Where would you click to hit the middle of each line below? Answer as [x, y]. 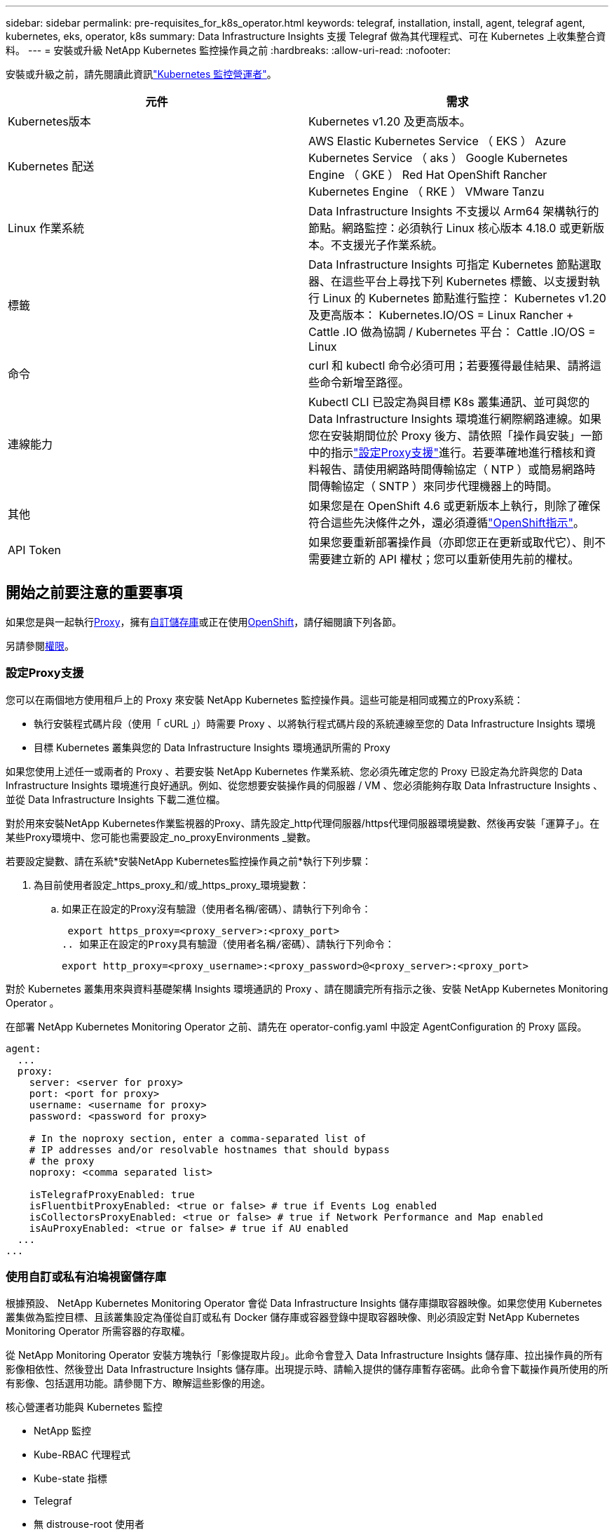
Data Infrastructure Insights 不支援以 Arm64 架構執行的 [454, 211]
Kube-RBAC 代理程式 [82, 1455]
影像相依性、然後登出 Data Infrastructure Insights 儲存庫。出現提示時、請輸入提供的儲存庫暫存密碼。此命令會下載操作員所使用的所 [307, 1369]
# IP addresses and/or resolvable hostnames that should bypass [209, 1149]
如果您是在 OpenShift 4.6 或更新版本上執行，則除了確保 [455, 506]
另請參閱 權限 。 [40, 645]
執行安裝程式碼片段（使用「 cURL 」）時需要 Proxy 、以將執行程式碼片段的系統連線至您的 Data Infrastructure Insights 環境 [315, 723]
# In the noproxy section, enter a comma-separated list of [198, 1138]
